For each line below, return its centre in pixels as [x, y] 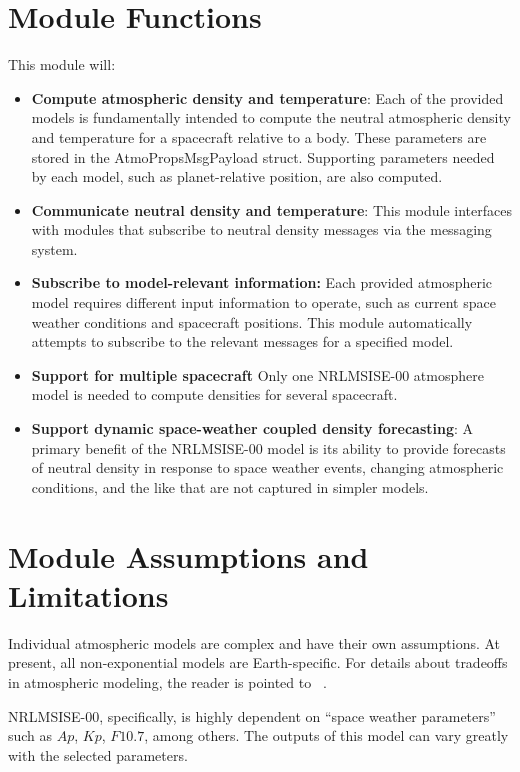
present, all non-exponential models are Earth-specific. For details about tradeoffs [258, 662]
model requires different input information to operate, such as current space [263, 302]
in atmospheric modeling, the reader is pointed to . [167, 681]
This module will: [62, 64]
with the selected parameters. [98, 754]
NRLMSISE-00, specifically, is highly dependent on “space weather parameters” [252, 715]
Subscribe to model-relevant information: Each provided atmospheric [262, 282]
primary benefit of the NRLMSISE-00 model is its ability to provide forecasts [268, 447]
